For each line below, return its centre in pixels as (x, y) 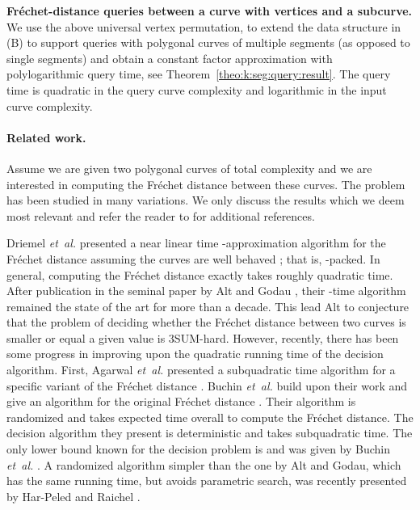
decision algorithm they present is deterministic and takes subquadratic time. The (210, 433)
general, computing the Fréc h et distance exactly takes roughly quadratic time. (200, 274)
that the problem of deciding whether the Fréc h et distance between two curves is (206, 322)
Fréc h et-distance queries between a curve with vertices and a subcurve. (210, 11)
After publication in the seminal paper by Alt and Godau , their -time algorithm (206, 291)
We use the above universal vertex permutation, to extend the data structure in (204, 26)
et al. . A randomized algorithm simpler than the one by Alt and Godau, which (204, 464)
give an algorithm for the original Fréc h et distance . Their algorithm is (181, 401)
